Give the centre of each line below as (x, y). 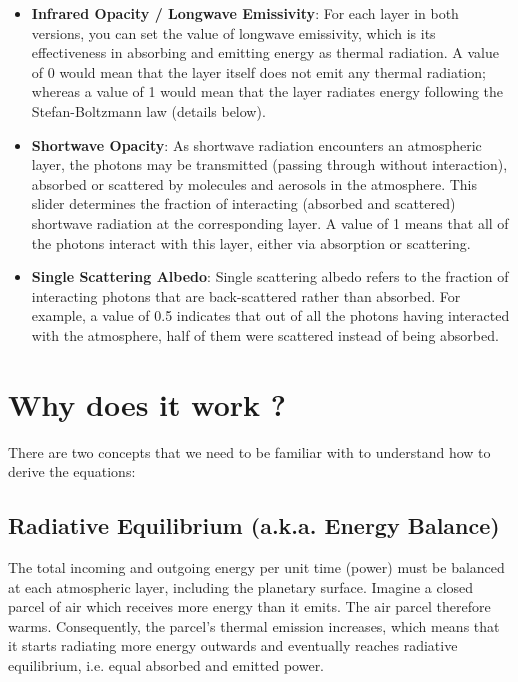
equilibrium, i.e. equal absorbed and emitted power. (166, 664)
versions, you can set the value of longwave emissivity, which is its (233, 32)
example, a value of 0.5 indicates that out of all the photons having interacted (270, 315)
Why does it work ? (147, 403)
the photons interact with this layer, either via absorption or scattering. (251, 242)
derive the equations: (72, 471)
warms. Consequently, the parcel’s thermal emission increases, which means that (254, 625)
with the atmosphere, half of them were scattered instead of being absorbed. (265, 334)
